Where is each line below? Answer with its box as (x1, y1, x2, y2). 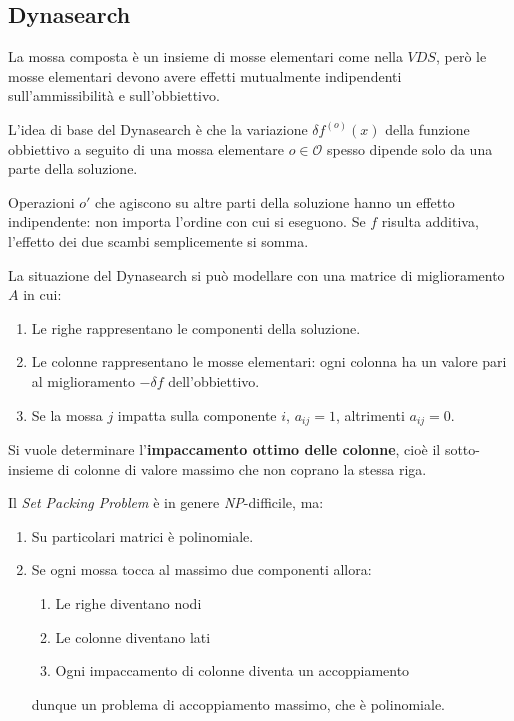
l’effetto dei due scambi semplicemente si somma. (8, 230, 309, 251)
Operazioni (8, 191, 75, 212)
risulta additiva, (381, 211, 479, 232)
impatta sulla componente (117, 404, 277, 425)
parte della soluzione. (8, 158, 138, 179)
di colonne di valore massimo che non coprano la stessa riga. (57, 458, 427, 479)
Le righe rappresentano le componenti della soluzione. (31, 317, 361, 338)
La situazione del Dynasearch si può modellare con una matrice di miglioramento (8, 264, 505, 285)
